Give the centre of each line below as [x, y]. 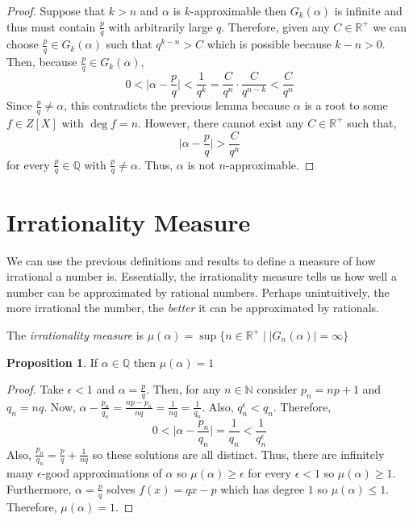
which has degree [263, 488]
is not [201, 164]
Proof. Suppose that [56, 10]
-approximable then [239, 10]
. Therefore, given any [275, 26]
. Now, [60, 406]
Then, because [42, 62]
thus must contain [51, 26]
